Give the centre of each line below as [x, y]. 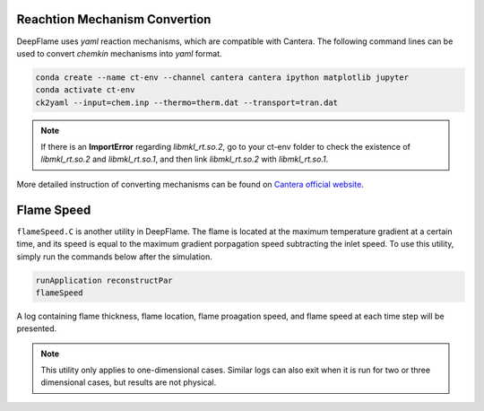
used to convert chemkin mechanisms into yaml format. [120, 53]
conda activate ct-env [85, 90]
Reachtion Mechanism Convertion [114, 19]
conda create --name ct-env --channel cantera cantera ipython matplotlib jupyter [222, 77]
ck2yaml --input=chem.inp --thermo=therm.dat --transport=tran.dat [187, 102]
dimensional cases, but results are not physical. [129, 382]
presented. [37, 328]
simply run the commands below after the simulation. [114, 257]
